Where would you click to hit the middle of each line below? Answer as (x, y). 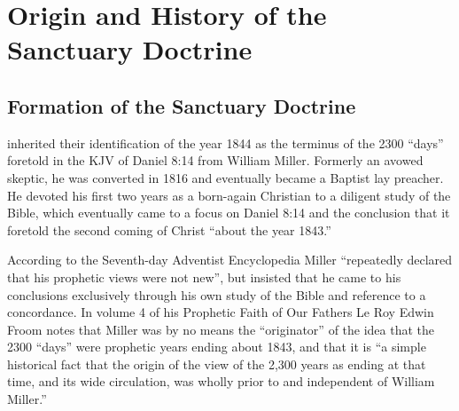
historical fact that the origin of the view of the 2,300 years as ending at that (217, 364)
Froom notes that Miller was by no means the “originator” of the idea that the (221, 329)
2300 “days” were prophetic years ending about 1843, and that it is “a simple (217, 347)
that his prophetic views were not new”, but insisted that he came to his (204, 277)
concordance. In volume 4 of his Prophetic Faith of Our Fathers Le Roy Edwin (221, 312)
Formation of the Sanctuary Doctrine (182, 105)
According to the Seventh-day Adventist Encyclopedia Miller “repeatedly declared (230, 260)
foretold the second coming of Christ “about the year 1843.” (169, 229)
